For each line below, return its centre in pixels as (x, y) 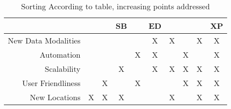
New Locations (55, 97)
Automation (60, 54)
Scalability (63, 69)
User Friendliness (51, 83)
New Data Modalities (44, 40)
